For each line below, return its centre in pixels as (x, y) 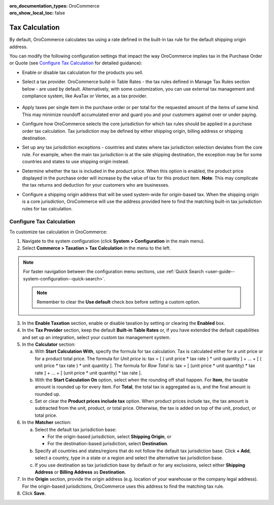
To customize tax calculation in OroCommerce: (58, 232)
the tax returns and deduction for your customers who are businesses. (96, 185)
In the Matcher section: (47, 422)
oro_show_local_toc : (32, 13)
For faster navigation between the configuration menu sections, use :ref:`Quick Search (113, 272)
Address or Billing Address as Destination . (80, 472)
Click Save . (34, 493)
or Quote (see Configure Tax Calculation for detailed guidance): (76, 63)
